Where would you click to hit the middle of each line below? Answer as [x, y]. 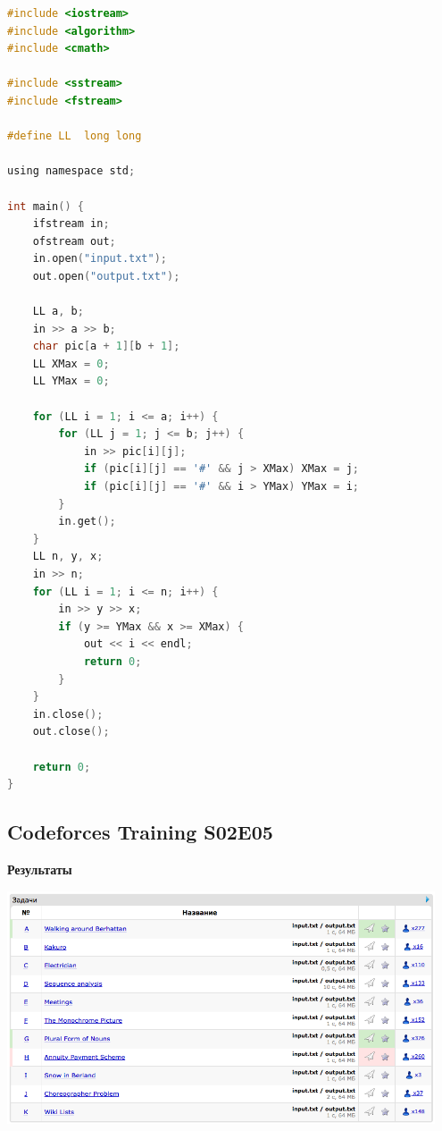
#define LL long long [75, 136]
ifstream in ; [71, 224]
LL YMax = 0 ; [71, 381]
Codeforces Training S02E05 [140, 832]
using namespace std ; [71, 171]
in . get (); [87, 522]
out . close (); [71, 732]
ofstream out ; [74, 241]
